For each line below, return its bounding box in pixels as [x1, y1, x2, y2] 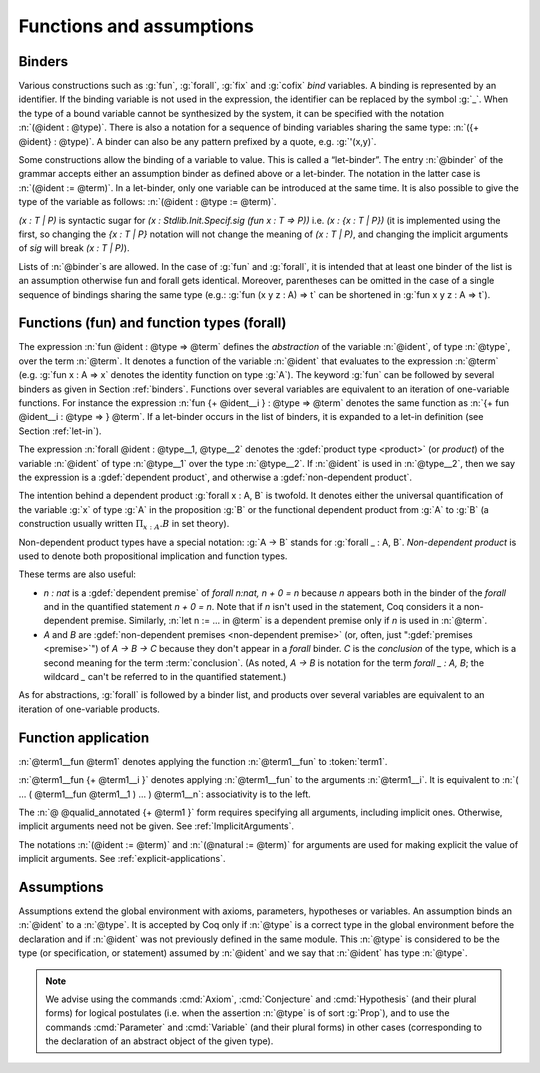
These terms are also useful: [18, 568, 137, 580]
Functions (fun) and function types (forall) [18, 315, 287, 332]
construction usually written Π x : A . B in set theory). [18, 518, 230, 532]
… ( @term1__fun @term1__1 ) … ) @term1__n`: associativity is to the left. [18, 788, 312, 800]
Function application [18, 729, 150, 746]
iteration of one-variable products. [18, 703, 160, 715]
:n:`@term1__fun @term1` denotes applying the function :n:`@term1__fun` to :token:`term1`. [18, 755, 388, 767]
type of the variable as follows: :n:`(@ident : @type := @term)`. [18, 196, 277, 208]
